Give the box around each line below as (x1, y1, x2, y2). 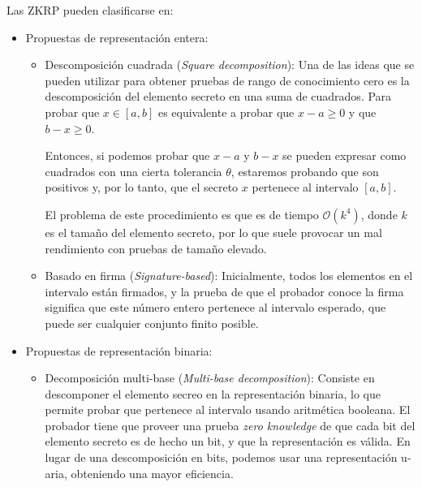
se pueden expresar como (282, 147, 407, 164)
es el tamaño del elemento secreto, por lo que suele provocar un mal (45, 223, 382, 240)
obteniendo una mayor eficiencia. (71, 464, 234, 481)
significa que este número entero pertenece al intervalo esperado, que (45, 299, 386, 316)
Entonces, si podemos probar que (45, 147, 210, 164)
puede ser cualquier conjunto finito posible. (45, 314, 259, 331)
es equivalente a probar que (157, 103, 295, 120)
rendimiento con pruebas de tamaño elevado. (45, 239, 267, 256)
